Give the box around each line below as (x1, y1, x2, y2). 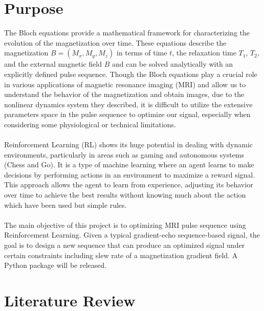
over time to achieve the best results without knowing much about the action (4, 189, 246, 200)
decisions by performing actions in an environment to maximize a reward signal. (4, 169, 255, 180)
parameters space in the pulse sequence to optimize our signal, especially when (4, 109, 251, 120)
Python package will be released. (4, 260, 107, 270)
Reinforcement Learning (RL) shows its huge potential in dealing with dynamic (4, 139, 253, 150)
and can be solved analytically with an (112, 59, 233, 69)
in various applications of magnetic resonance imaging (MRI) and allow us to (4, 79, 246, 89)
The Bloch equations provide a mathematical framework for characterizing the (4, 27, 250, 38)
